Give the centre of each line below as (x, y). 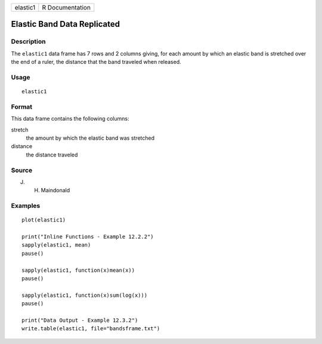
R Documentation (66, 7)
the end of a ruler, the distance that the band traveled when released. (96, 62)
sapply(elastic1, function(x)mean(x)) (78, 270)
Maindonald (55, 191)
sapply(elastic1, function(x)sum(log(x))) (85, 295)
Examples (26, 206)
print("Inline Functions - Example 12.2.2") (88, 237)
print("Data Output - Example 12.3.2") (80, 320)
